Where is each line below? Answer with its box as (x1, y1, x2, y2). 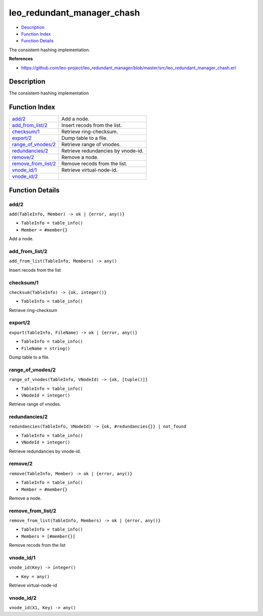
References (9, 56, 33, 62)
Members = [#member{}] (21, 534, 75, 539)
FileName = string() (21, 346, 71, 351)
